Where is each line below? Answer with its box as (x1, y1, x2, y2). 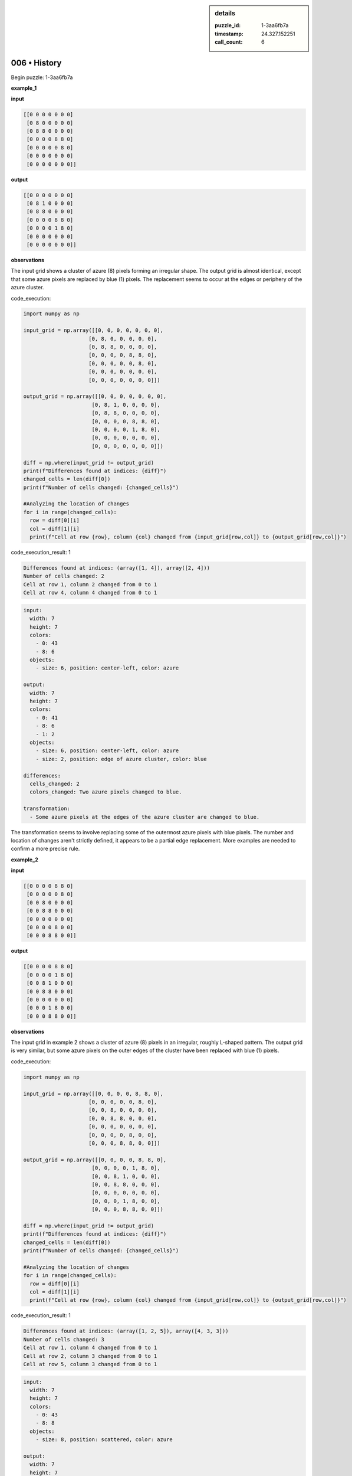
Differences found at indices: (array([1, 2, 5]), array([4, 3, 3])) (23, 1328, 229, 1334)
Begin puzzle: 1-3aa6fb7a (11, 74, 73, 81)
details (215, 9, 236, 17)
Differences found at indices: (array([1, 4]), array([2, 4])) (23, 564, 210, 571)
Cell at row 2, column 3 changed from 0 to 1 (23, 1353, 157, 1359)
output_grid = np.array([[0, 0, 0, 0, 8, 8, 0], (23, 1156, 167, 1163)
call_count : (215, 38, 243, 45)
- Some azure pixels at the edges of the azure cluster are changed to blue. (29, 814, 260, 820)
